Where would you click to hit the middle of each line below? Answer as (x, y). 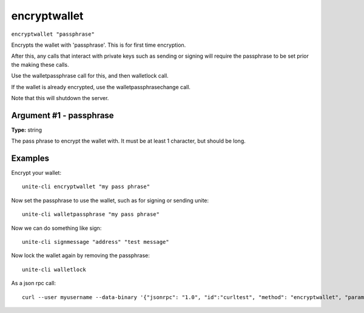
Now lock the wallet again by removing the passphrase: (80, 255)
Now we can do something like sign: (56, 228)
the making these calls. (40, 64)
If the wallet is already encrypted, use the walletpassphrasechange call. (101, 87)
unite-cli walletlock (54, 269)
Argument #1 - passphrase (63, 115)
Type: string (27, 130)
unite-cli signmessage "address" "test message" (96, 242)
